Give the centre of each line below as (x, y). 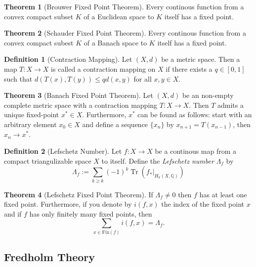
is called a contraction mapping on (103, 68)
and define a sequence (115, 124)
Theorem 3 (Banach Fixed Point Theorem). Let (79, 95)
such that (18, 78)
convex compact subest (39, 42)
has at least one (223, 194)
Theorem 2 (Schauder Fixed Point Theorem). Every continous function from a (125, 33)
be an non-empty (208, 95)
